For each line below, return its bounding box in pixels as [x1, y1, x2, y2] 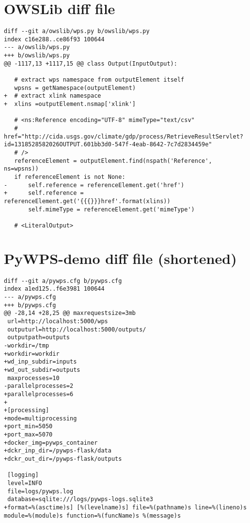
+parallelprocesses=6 [4, 390, 74, 398]
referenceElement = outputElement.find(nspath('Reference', [14, 157, 212, 164]
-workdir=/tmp [4, 342, 49, 349]
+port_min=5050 [4, 423, 53, 430]
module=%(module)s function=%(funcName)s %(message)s [4, 512, 181, 519]
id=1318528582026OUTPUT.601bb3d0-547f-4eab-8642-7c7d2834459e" [4, 141, 212, 148]
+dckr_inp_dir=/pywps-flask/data [4, 447, 111, 454]
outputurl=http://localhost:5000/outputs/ [7, 326, 146, 333]
